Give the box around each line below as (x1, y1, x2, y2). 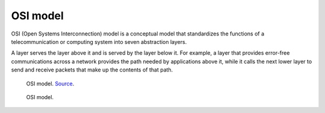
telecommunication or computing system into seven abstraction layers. (11, 38, 187, 45)
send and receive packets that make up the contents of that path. (11, 66, 173, 73)
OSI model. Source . (26, 80, 75, 87)
